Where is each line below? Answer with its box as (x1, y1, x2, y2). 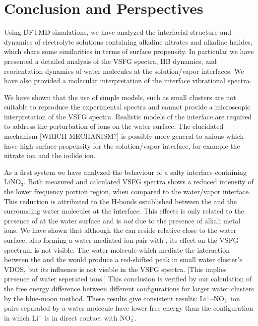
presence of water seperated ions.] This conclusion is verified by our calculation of (4, 273, 252, 284)
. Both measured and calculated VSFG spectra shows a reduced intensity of (23, 176, 254, 187)
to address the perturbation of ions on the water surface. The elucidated (4, 121, 224, 131)
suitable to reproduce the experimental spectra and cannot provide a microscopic (4, 102, 251, 112)
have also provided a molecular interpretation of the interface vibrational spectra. (4, 75, 252, 86)
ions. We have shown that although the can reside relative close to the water (4, 225, 237, 235)
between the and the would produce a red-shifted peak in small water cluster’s (4, 254, 242, 265)
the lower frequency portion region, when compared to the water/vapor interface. (4, 186, 251, 197)
